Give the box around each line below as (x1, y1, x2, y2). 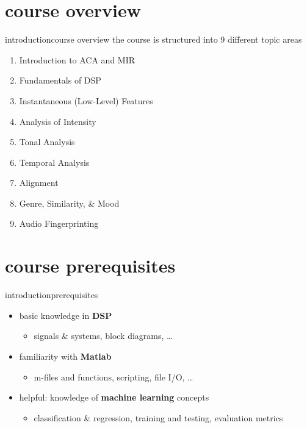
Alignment (19, 176, 59, 189)
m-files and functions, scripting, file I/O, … (34, 370, 193, 383)
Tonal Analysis (19, 135, 75, 148)
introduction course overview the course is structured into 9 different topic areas (5, 33, 302, 46)
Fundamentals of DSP (19, 74, 101, 87)
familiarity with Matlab (19, 349, 112, 362)
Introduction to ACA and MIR (19, 53, 135, 66)
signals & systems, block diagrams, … (34, 329, 173, 342)
